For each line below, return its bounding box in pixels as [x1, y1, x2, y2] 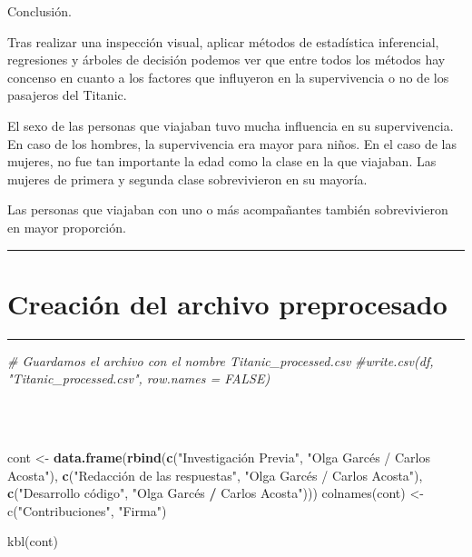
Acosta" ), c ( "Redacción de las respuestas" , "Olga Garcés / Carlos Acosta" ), [7, 465, 423, 484]
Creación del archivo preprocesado [7, 284, 447, 322]
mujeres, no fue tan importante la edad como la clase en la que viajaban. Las [7, 152, 437, 171]
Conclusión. [7, 2, 72, 20]
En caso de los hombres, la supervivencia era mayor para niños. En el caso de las [7, 134, 457, 153]
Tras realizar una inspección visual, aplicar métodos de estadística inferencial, [7, 32, 439, 51]
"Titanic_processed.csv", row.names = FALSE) [7, 369, 270, 388]
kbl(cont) [7, 532, 59, 551]
